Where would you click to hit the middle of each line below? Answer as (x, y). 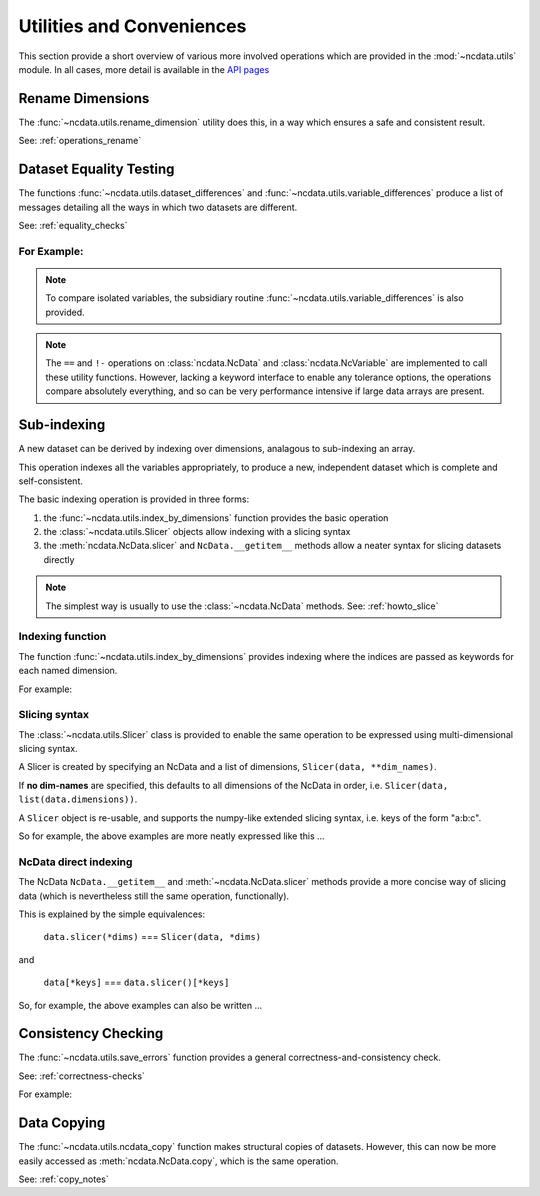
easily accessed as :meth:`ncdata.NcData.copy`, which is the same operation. (178, 1161)
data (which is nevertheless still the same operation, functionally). (154, 896)
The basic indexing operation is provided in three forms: (134, 499)
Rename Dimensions (84, 98)
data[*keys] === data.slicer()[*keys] (136, 982)
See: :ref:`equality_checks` (73, 225)
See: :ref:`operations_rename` (80, 141)
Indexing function (62, 637)
